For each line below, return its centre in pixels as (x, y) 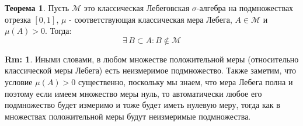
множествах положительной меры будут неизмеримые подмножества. (128, 116)
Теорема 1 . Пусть (37, 8)
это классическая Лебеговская (137, 8)
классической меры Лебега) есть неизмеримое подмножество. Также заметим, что (150, 70)
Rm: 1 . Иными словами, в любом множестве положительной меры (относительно (152, 59)
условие (19, 81)
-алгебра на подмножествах (245, 8)
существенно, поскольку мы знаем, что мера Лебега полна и (185, 81)
